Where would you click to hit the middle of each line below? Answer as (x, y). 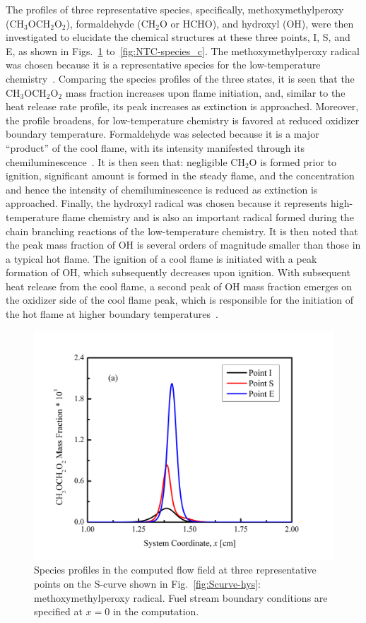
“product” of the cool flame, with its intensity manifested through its (155, 147)
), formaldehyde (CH (111, 23)
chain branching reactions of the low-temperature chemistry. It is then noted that (182, 231)
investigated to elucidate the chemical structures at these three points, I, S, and (178, 37)
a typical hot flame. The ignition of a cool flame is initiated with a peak (161, 258)
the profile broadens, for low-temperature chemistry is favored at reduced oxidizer (183, 120)
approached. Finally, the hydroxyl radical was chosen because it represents (167, 203)
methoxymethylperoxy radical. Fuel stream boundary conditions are (181, 597)
